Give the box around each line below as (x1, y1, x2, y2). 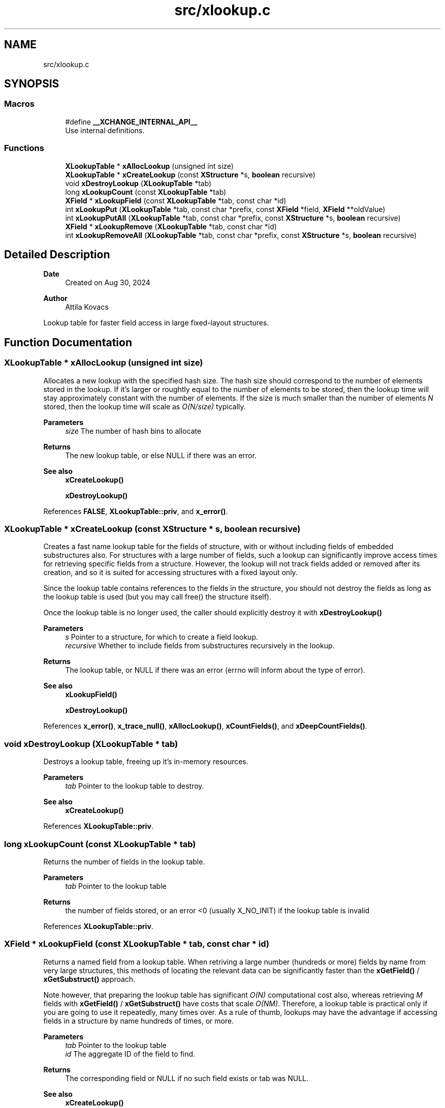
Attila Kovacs (65, 303, 109, 312)
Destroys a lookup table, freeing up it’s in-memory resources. (43, 757, 248, 766)
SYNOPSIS (4, 77, 59, 91)
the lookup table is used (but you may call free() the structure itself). (43, 592, 272, 602)
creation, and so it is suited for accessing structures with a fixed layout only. (43, 568, 298, 577)
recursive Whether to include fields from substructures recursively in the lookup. (65, 641, 335, 650)
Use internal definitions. (65, 126, 145, 135)
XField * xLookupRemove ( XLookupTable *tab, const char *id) (65, 222, 277, 231)
